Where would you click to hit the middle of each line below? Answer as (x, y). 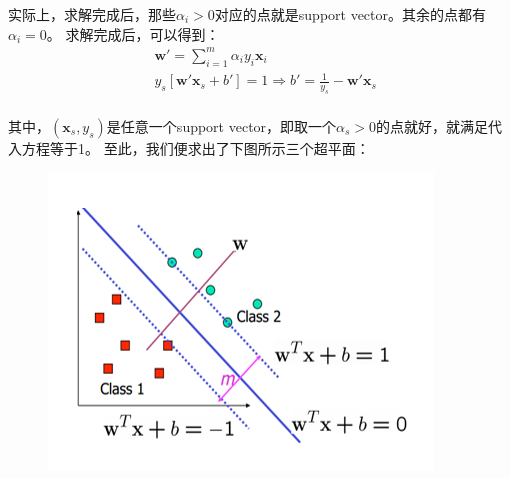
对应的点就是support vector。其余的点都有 (350, 14)
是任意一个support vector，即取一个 (221, 125)
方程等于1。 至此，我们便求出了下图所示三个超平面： (195, 147)
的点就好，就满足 (432, 125)
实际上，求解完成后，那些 (92, 14)
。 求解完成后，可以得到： (133, 33)
